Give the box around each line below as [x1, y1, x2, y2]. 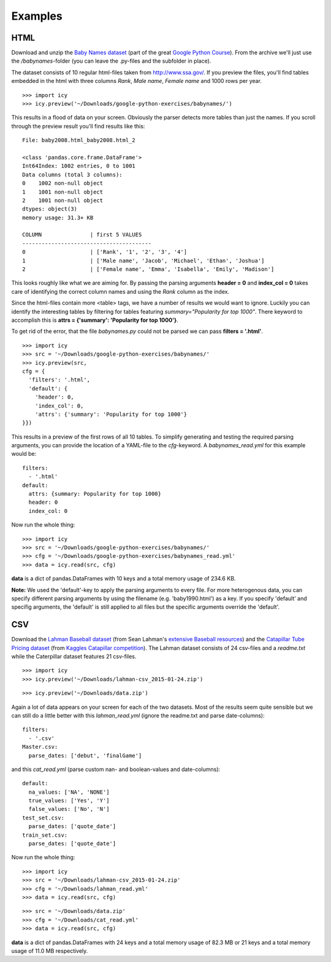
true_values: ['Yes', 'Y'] [28, 797, 110, 804]
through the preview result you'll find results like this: [11, 122, 145, 130]
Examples [11, 9, 63, 23]
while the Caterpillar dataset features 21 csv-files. [11, 653, 137, 660]
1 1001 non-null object [22, 188, 104, 195]
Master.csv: [22, 743, 58, 751]
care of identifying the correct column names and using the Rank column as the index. [11, 287, 230, 295]
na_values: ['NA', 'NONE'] [28, 788, 110, 796]
